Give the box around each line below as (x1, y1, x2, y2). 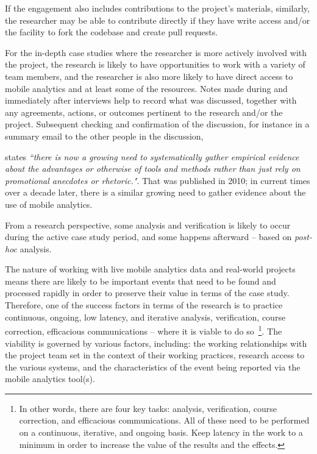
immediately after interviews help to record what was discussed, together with (5, 94, 297, 107)
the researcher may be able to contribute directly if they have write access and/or (5, 13, 310, 26)
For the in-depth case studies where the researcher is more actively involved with (5, 46, 307, 59)
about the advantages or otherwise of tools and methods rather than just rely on (5, 162, 301, 175)
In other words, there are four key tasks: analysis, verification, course (19, 402, 277, 414)
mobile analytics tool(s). (5, 372, 95, 385)
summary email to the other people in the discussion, (5, 129, 204, 142)
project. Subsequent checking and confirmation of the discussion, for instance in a (5, 118, 310, 130)
